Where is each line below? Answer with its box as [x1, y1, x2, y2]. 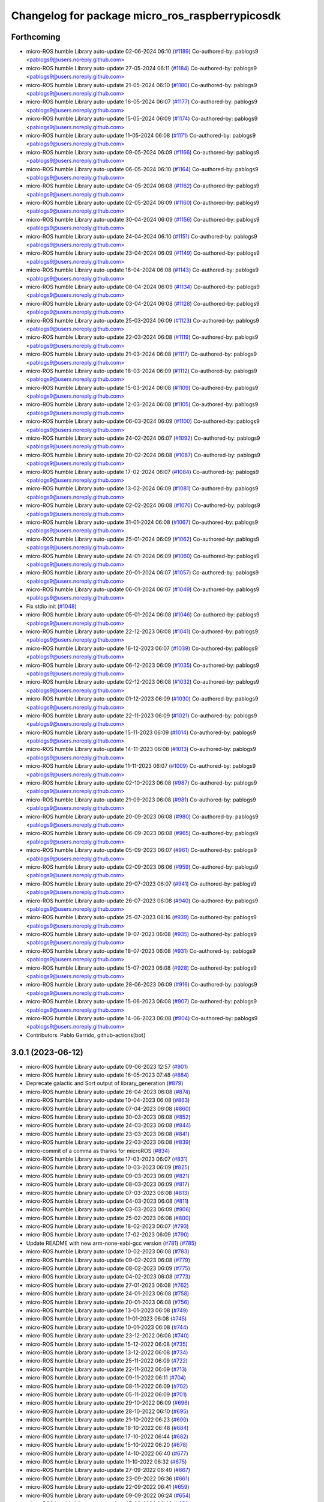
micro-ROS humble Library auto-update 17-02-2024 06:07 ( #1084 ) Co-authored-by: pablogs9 [26, 468, 259, 475]
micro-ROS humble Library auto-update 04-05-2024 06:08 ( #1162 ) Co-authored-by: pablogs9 [26, 182, 260, 189]
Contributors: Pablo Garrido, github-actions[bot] [26, 1031, 145, 1039]
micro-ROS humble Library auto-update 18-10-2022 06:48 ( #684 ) [26, 1424, 189, 1432]
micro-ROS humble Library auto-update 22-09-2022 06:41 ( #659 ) [26, 1483, 190, 1491]
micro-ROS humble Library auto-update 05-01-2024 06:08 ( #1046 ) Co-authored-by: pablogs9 [26, 611, 260, 618]
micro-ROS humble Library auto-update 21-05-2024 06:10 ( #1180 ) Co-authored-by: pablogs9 [26, 81, 257, 88]
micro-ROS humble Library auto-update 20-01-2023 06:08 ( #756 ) [26, 1298, 190, 1306]
